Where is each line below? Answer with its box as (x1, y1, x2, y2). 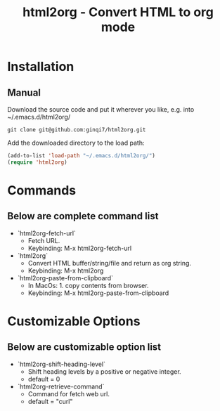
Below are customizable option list (7, 341, 162, 353)
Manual (7, 86, 41, 98)
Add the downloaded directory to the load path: (7, 138, 145, 147)
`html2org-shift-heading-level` (17, 360, 105, 368)
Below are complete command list (7, 210, 159, 222)
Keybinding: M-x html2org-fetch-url (27, 244, 132, 252)
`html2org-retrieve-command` (17, 382, 105, 391)
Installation (7, 59, 75, 74)
